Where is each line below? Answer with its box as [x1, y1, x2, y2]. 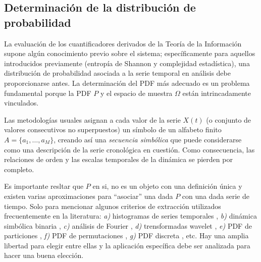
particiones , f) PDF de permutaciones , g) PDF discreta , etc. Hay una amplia [4, 230, 249, 241]
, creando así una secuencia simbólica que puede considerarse [54, 134, 242, 144]
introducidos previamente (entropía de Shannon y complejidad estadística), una [4, 58, 250, 68]
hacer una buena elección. [4, 250, 84, 260]
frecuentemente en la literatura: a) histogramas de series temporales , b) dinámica [4, 211, 257, 221]
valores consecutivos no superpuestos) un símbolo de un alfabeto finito [4, 124, 222, 135]
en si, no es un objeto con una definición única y [92, 181, 242, 191]
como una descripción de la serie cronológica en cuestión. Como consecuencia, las [4, 144, 255, 154]
